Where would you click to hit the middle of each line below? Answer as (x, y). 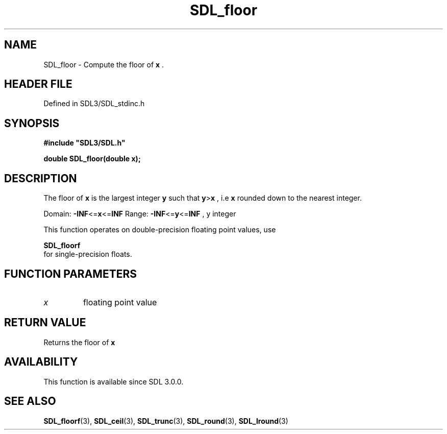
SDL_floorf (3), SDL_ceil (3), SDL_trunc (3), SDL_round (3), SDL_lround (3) (166, 421)
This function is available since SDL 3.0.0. (114, 381)
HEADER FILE (38, 84)
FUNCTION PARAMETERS (70, 274)
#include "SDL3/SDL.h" (84, 143)
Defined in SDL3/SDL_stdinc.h (94, 104)
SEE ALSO (30, 401)
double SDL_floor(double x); (92, 159)
